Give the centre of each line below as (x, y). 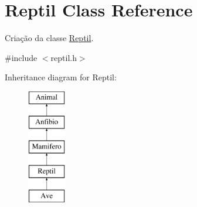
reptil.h (64, 57)
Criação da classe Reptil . (49, 38)
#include (21, 57)
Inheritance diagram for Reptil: (61, 77)
